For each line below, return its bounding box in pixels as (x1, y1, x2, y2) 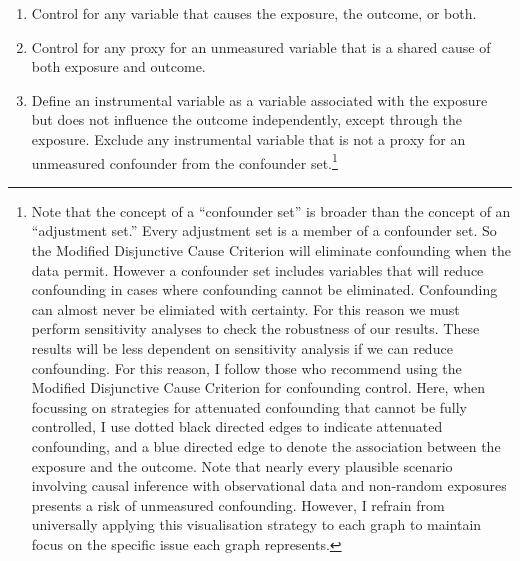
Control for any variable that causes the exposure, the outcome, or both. (31, 3, 477, 23)
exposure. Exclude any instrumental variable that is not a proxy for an (31, 128, 466, 149)
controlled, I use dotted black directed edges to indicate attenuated (31, 416, 443, 437)
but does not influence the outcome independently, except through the (31, 109, 463, 130)
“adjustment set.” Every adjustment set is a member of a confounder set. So (31, 220, 497, 241)
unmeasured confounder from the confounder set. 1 (31, 149, 338, 173)
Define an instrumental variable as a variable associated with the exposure (31, 89, 488, 110)
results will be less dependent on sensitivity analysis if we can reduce (31, 337, 453, 358)
